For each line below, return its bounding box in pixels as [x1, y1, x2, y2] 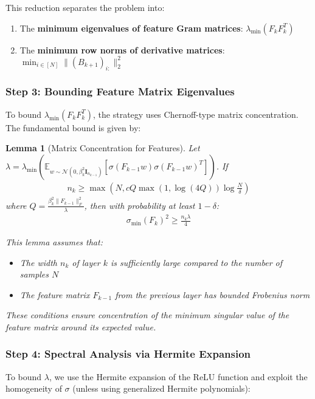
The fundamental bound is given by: [5, 121, 141, 134]
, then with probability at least [84, 199, 195, 211]
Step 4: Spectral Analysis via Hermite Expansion [5, 346, 251, 361]
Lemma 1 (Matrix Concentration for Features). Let [5, 142, 200, 154]
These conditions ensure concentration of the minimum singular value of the [5, 309, 289, 321]
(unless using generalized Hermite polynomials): [72, 382, 251, 395]
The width [19, 256, 57, 268]
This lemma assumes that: [5, 235, 103, 248]
